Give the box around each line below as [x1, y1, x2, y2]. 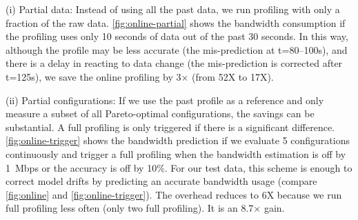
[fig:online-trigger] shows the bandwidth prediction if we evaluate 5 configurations [6, 133, 350, 148]
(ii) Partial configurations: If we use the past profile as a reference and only [6, 92, 324, 107]
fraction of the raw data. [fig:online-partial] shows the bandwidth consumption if [6, 15, 346, 30]
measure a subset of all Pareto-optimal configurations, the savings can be [6, 106, 315, 121]
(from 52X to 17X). [192, 69, 274, 83]
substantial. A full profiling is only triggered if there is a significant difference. [6, 119, 335, 134]
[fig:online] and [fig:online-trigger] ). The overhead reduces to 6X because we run [6, 187, 342, 201]
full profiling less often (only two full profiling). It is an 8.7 [6, 201, 254, 215]
